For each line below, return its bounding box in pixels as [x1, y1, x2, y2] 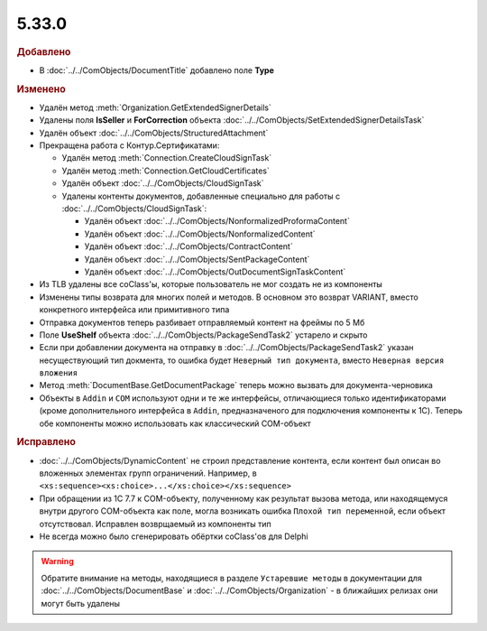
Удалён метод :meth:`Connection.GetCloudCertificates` [61, 165, 271, 176]
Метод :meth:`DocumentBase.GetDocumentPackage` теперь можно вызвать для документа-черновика [39, 380, 433, 391]
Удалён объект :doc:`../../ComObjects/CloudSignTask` [61, 178, 264, 189]
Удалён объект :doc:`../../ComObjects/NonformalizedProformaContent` [84, 216, 351, 227]
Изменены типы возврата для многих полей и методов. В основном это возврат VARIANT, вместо [39, 292, 418, 302]
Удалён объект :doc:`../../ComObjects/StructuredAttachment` [39, 127, 269, 138]
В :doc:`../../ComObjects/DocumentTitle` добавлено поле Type [39, 64, 275, 76]
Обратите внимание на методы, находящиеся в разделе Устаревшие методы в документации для [41, 572, 423, 583]
